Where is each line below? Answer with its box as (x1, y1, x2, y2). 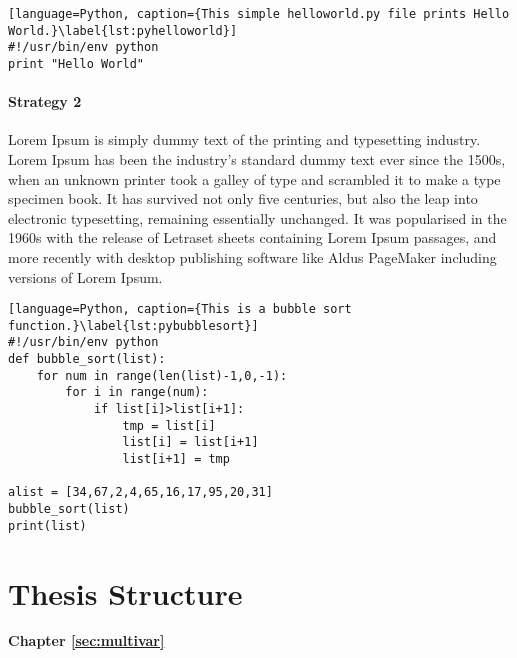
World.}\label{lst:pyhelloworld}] (8, 23, 238, 38)
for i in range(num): (65, 385, 209, 400)
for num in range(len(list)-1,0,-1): (36, 368, 288, 383)
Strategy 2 (8, 91, 82, 112)
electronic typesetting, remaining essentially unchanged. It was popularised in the (8, 207, 507, 228)
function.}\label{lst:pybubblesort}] (8, 318, 259, 333)
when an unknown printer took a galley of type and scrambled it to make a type (8, 168, 501, 189)
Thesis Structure (8, 572, 243, 613)
